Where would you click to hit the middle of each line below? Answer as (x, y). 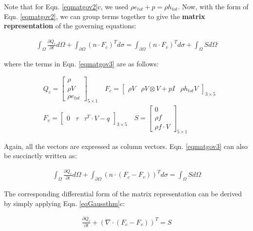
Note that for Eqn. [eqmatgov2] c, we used (66, 6)
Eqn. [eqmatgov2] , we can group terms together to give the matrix (105, 16)
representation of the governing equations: (70, 26)
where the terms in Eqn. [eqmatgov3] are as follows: (81, 63)
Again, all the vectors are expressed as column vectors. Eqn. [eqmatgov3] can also (126, 146)
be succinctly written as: (40, 156)
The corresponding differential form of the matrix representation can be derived (123, 194)
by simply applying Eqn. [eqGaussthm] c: (64, 203)
